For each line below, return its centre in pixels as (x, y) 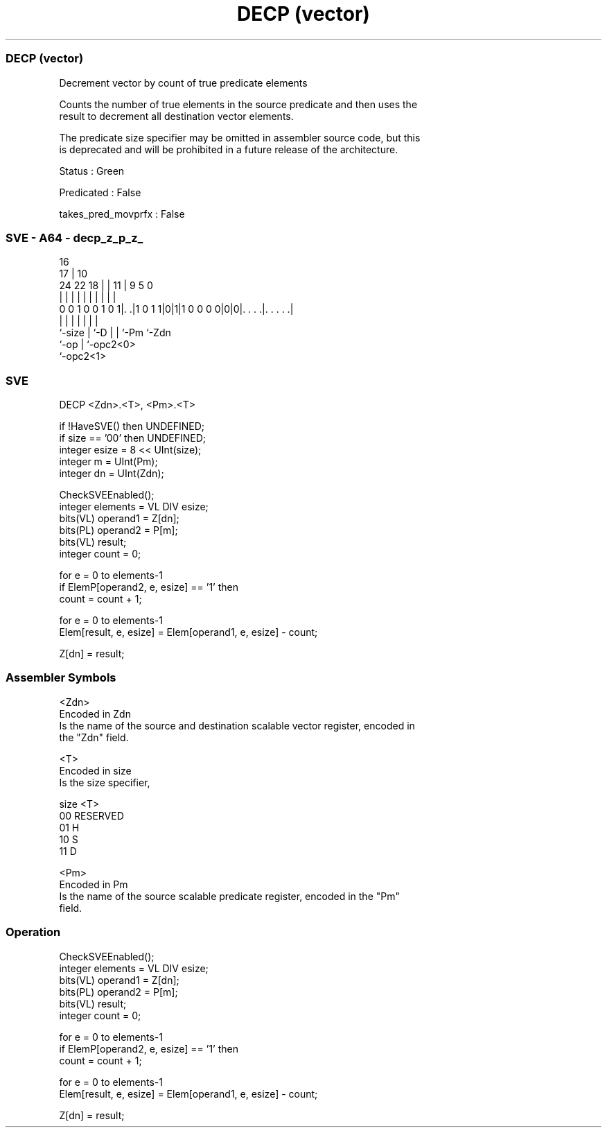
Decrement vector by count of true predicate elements (183, 83)
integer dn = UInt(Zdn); (112, 473)
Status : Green (92, 171)
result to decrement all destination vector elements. (176, 116)
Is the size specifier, (105, 782)
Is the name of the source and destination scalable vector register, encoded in (237, 725)
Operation (33, 932)
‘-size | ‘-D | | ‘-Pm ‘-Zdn (115, 333)
